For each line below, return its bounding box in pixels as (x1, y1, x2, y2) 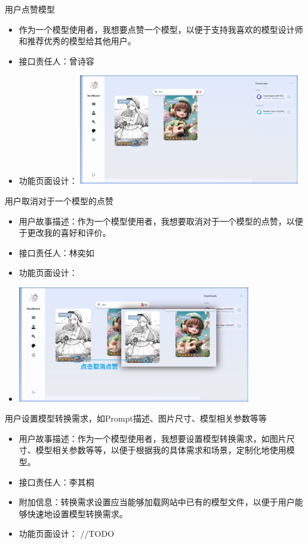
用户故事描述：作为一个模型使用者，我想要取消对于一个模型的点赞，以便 (19, 214, 303, 227)
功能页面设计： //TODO (19, 527, 115, 540)
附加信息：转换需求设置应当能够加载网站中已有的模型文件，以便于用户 (19, 496, 295, 508)
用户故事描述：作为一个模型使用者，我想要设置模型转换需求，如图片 (19, 432, 287, 444)
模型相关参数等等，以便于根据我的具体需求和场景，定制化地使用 (35, 444, 287, 456)
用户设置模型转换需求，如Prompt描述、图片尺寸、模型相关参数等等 (5, 412, 267, 425)
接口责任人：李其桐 (19, 475, 94, 488)
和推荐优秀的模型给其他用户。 (19, 35, 136, 47)
